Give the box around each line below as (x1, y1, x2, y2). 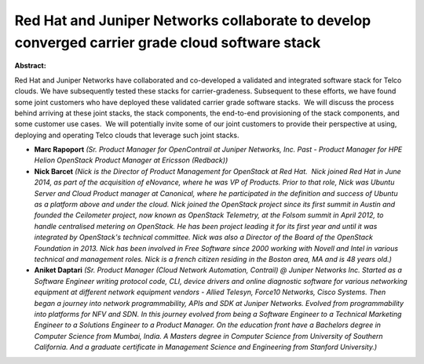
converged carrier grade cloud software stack (14, 34, 321, 51)
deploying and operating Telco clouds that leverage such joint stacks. (14, 130, 239, 140)
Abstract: (14, 61, 46, 71)
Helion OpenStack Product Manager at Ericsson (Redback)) (34, 155, 228, 165)
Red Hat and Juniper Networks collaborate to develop (14, 12, 371, 29)
